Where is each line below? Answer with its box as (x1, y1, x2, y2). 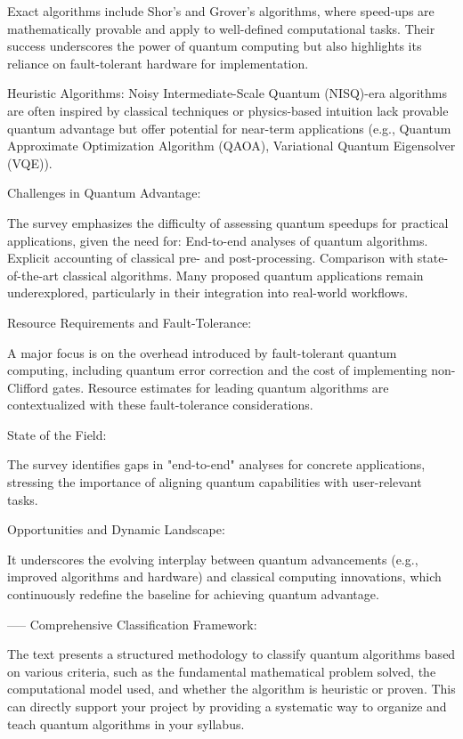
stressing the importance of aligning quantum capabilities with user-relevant (7, 473, 422, 491)
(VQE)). (7, 153, 53, 172)
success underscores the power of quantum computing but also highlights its (7, 37, 422, 55)
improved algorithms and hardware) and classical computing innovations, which (7, 567, 442, 586)
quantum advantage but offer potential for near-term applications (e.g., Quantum (7, 118, 451, 137)
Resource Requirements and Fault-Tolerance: (7, 313, 252, 331)
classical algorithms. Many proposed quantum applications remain (62, 265, 424, 284)
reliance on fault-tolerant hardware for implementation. (7, 53, 309, 72)
